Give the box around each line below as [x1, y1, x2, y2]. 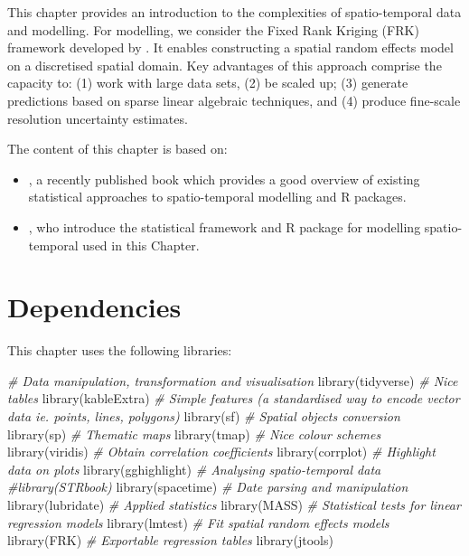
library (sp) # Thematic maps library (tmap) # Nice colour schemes [7, 424, 381, 443]
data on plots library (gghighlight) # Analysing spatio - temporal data [7, 459, 381, 478]
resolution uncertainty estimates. [7, 108, 188, 127]
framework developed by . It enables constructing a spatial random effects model [7, 38, 454, 57]
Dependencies [7, 288, 182, 325]
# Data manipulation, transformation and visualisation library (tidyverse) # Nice [7, 371, 458, 390]
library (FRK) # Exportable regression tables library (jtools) [7, 531, 333, 550]
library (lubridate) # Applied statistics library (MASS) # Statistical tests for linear [7, 495, 461, 514]
